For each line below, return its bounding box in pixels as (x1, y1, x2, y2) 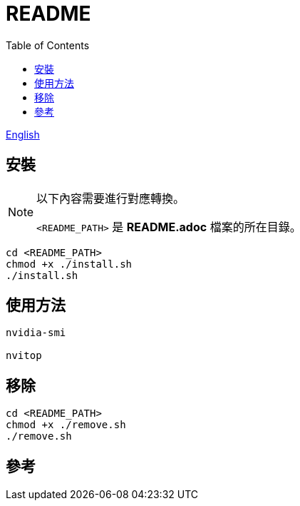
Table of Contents (6, 39, 90, 51)
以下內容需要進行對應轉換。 (36, 191, 185, 206)
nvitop (6, 350, 42, 362)
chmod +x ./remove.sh (6, 419, 126, 431)
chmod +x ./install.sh (6, 258, 133, 270)
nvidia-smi (6, 327, 66, 339)
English (6, 128, 40, 141)
